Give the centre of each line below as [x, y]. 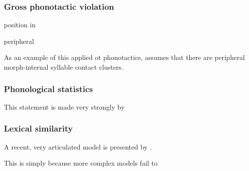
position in [20, 25]
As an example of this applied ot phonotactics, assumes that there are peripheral [124, 57]
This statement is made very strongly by [64, 106]
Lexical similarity [38, 128]
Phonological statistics [48, 88]
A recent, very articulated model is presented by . [78, 146]
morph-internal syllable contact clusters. [64, 67]
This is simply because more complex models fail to [81, 163]
